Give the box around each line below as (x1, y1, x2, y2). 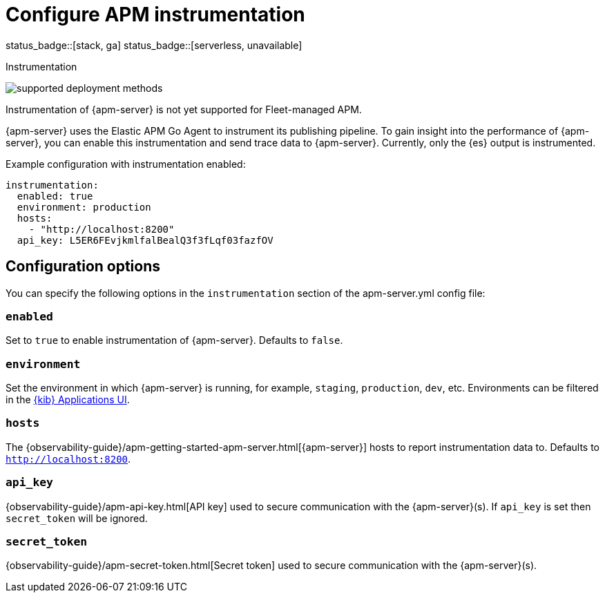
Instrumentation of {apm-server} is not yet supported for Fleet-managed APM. (6, 103, 362, 115)
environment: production (17, 201, 151, 213)
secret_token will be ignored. (6, 512, 148, 524)
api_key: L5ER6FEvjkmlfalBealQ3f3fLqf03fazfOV (17, 234, 273, 246)
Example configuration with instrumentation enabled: (6, 157, 246, 170)
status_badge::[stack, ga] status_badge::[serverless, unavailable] (6, 39, 302, 51)
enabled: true (17, 190, 93, 202)
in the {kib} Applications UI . (6, 394, 130, 406)
